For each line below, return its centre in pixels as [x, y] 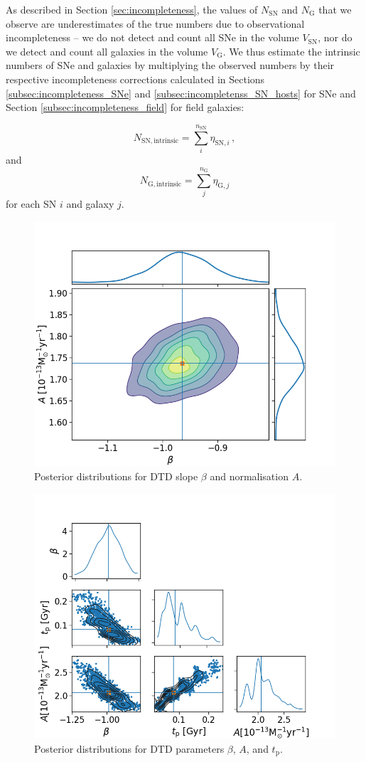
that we [335, 9]
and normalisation [249, 476]
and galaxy [90, 204]
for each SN [31, 204]
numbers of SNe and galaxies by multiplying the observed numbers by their [170, 65]
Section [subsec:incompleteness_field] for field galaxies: [125, 107]
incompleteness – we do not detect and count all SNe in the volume [152, 37]
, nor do [335, 37]
